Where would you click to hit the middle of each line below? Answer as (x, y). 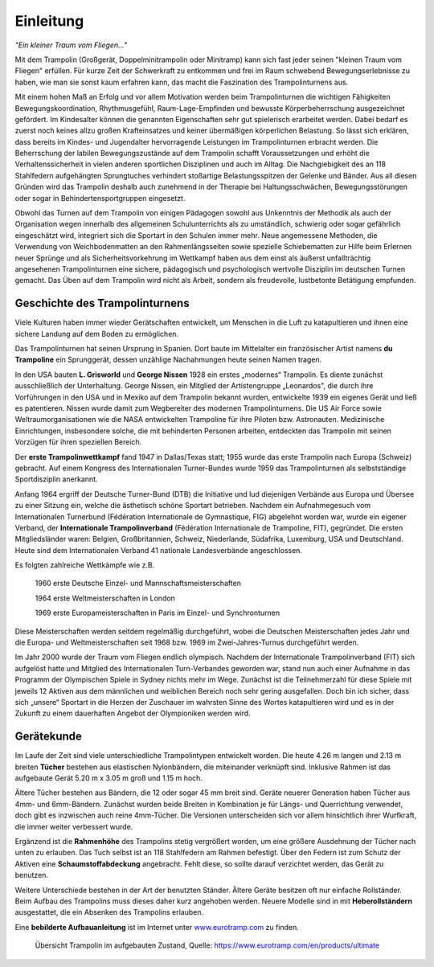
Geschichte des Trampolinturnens (102, 303)
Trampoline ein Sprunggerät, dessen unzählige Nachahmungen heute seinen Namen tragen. (168, 360)
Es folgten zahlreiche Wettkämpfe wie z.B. (85, 565)
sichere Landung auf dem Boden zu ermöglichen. (97, 334)
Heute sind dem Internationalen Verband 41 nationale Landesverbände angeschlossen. (159, 550)
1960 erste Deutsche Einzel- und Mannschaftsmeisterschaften (138, 584)
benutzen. (31, 875)
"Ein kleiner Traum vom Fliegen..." (71, 45)
